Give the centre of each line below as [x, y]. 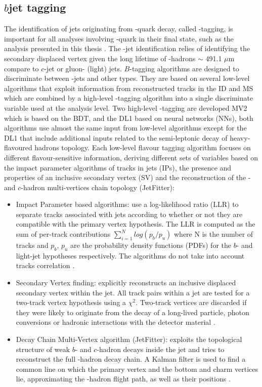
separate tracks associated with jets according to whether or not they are [129, 214]
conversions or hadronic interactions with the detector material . [116, 322]
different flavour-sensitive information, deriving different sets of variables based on [131, 157]
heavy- [240, 137]
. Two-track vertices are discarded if [191, 302]
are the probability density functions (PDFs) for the [151, 245]
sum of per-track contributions [63, 234]
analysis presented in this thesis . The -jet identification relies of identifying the [127, 48]
